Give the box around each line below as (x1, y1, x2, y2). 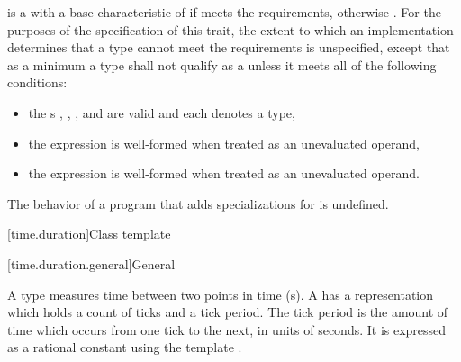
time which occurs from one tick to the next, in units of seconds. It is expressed (7, 320, 447, 339)
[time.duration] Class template (7, 224, 171, 243)
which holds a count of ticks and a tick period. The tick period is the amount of (7, 303, 448, 321)
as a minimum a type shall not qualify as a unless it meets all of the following (7, 55, 437, 74)
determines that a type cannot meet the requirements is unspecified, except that (7, 38, 450, 57)
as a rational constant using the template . (7, 338, 242, 357)
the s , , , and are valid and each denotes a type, (28, 103, 295, 122)
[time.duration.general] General (7, 254, 176, 273)
